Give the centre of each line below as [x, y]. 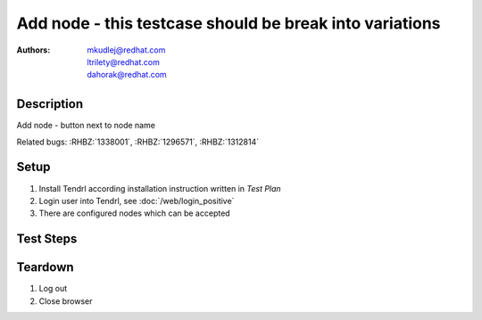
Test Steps [47, 239]
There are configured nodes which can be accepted [135, 213]
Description [50, 104]
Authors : [33, 50]
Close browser [66, 301]
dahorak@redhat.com [127, 75]
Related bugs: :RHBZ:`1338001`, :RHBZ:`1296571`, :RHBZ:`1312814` [138, 142]
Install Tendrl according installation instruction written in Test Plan [160, 188]
